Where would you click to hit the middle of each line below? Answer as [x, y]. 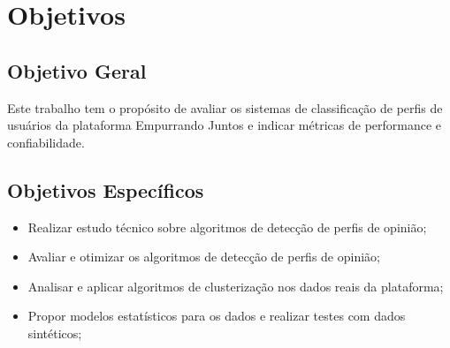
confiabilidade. [46, 142]
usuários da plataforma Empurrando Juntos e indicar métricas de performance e [225, 125]
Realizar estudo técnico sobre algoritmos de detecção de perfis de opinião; [227, 227]
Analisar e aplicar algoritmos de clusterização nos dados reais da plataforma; [236, 286]
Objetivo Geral [77, 70]
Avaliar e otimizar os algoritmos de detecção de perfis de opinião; [204, 257]
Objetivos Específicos [106, 189]
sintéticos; [55, 333]
